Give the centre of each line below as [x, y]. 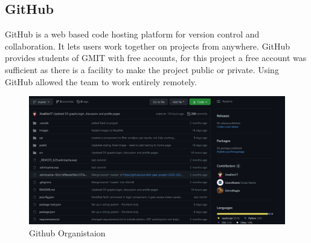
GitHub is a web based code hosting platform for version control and [132, 34]
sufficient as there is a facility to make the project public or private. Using [142, 69]
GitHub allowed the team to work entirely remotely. [101, 81]
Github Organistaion [67, 232]
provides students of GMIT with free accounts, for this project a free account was [156, 58]
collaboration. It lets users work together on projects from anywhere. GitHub [148, 46]
